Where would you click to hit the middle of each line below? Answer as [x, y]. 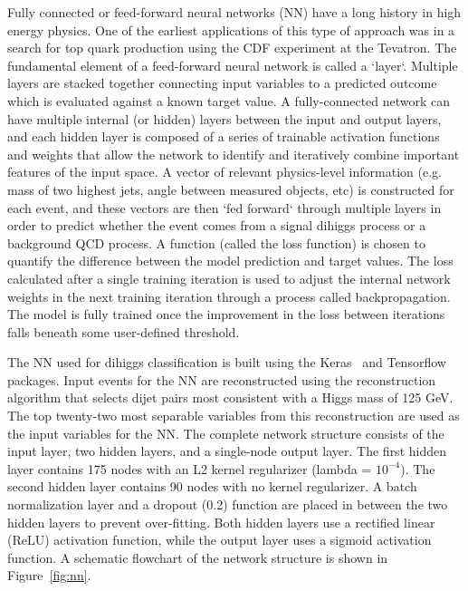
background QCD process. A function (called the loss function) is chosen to [216, 242]
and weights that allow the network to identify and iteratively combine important [234, 154]
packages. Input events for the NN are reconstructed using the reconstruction [222, 379]
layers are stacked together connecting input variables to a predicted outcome [222, 83]
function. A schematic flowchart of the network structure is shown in [198, 557]
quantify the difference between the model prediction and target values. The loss [230, 261]
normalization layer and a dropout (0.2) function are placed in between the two [228, 504]
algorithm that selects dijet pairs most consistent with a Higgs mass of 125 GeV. [230, 397]
